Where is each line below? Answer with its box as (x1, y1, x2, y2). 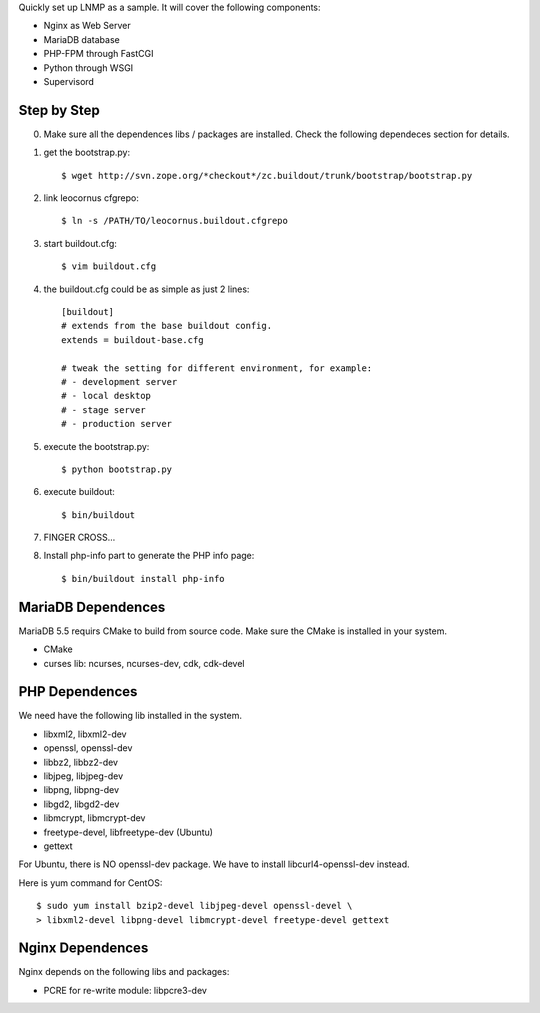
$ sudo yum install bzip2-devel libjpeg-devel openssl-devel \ (36, 900, 353, 912)
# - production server (61, 418, 173, 430)
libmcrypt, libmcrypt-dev (43, 812, 146, 824)
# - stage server (61, 404, 146, 415)
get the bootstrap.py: (43, 146, 130, 159)
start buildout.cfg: (43, 237, 117, 249)
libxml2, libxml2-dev (43, 728, 127, 740)
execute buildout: (43, 486, 115, 498)
